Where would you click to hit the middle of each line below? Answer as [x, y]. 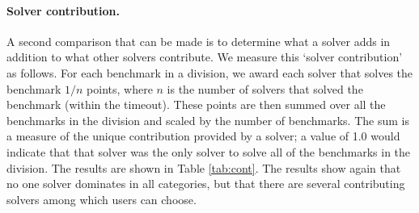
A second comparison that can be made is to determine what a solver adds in [199, 41]
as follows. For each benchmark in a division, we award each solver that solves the [210, 72]
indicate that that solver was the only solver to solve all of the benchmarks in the [209, 151]
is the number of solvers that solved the [265, 88]
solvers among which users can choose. [102, 199]
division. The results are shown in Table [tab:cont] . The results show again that [204, 167]
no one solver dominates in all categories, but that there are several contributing [206, 184]
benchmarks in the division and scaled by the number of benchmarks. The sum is [208, 120]
